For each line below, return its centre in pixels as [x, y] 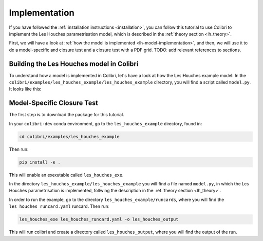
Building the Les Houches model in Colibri [74, 64]
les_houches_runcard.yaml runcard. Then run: [59, 206]
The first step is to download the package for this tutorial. [66, 115]
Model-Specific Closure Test [54, 103]
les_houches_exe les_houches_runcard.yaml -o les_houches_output [99, 219]
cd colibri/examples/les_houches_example [69, 136]
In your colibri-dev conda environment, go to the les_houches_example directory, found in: [105, 123]
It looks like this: [25, 89]
